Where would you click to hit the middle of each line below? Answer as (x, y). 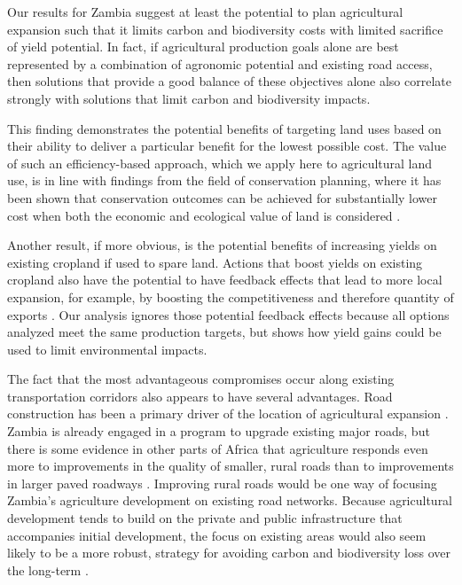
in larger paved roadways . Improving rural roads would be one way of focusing (222, 483)
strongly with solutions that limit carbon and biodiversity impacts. (189, 98)
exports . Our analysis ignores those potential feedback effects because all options (228, 314)
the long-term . (48, 569)
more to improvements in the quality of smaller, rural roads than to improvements (231, 466)
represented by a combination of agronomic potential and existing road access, (220, 63)
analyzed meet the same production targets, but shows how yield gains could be (224, 332)
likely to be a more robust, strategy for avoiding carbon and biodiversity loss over (229, 553)
